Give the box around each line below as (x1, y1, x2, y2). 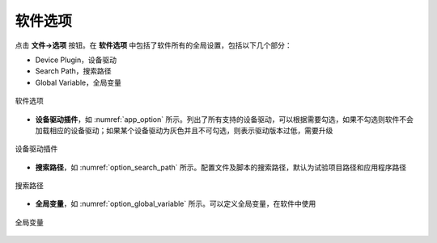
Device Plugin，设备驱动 (35, 55, 117, 65)
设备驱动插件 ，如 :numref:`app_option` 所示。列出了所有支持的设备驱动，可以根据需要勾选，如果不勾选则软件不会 (35, 114, 414, 124)
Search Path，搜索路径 (35, 66, 112, 76)
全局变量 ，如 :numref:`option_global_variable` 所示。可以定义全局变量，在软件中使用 (35, 199, 316, 209)
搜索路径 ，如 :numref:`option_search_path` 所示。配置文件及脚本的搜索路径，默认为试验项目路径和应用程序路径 (35, 162, 407, 172)
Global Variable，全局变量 (35, 78, 121, 87)
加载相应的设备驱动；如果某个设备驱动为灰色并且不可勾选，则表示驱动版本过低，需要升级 (35, 125, 333, 135)
